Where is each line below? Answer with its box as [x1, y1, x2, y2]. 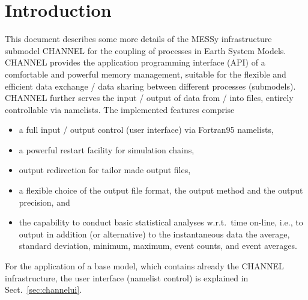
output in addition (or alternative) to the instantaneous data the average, [19, 227, 290, 240]
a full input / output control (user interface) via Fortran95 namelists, [19, 123, 274, 136]
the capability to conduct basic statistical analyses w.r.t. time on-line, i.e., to [19, 216, 303, 228]
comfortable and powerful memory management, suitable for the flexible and [5, 67, 286, 80]
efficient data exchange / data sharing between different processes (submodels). [5, 79, 296, 92]
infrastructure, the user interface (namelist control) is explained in [5, 271, 249, 284]
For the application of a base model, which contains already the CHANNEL [5, 260, 284, 272]
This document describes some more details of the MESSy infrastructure [5, 32, 272, 45]
